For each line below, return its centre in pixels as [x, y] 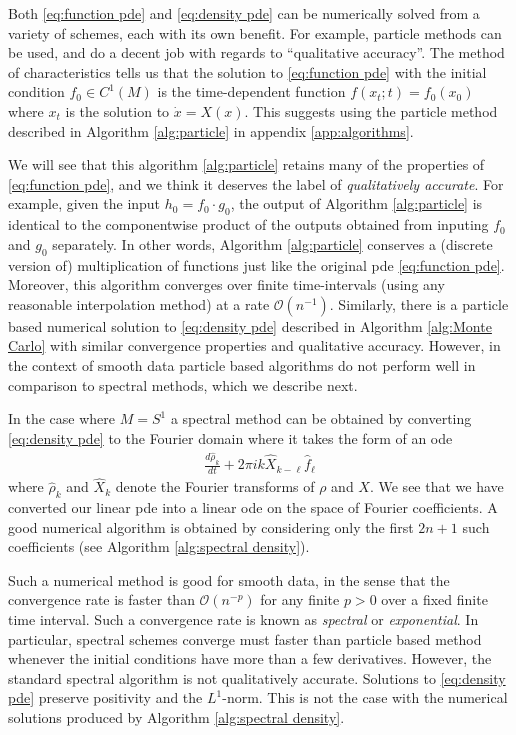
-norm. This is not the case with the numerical [365, 697]
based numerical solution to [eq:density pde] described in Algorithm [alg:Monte [250, 325]
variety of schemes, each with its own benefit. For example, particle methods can [255, 32]
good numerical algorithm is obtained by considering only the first [211, 526]
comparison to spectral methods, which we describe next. [183, 384]
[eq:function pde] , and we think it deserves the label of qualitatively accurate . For [256, 183]
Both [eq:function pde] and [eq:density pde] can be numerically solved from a [244, 13]
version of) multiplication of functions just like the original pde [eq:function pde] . [256, 264]
